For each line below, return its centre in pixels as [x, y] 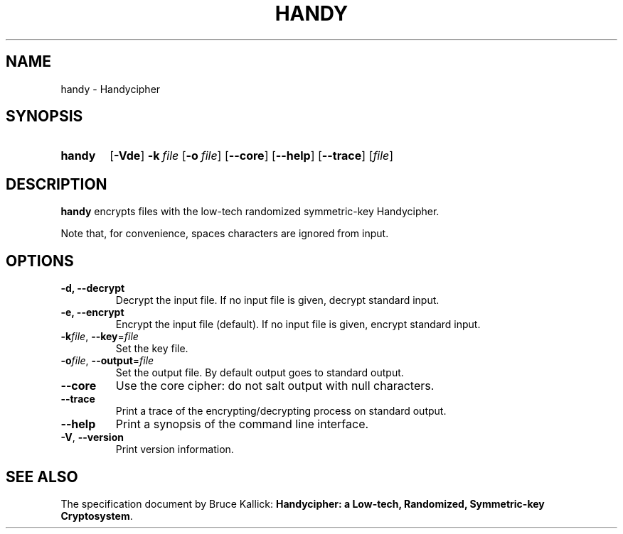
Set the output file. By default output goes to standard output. [260, 373]
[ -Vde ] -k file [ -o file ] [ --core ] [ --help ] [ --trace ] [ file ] [252, 156]
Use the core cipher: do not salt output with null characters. [275, 386]
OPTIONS [40, 261]
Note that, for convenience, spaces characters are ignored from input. [225, 234]
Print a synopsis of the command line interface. [242, 424]
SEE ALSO [42, 476]
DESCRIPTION [57, 184]
